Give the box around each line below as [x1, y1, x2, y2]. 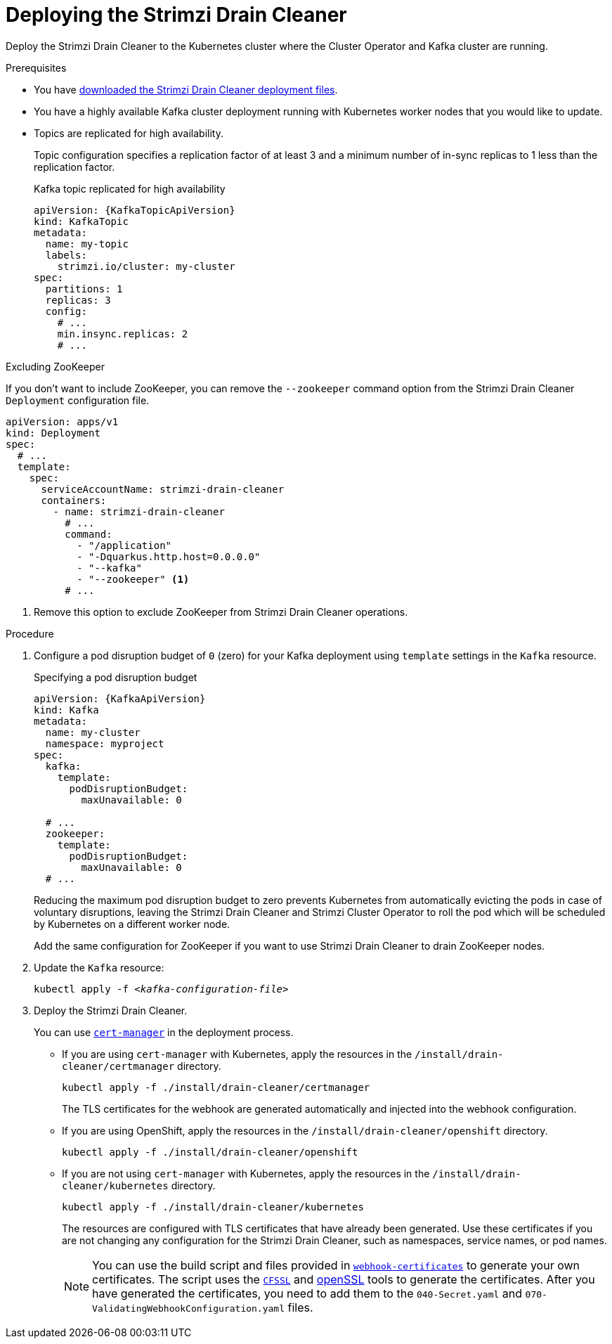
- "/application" [77, 539, 172, 551]
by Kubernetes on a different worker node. [34, 917, 230, 930]
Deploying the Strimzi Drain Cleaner [6, 3, 347, 27]
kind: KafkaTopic [34, 215, 129, 227]
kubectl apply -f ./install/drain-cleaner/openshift [62, 1146, 358, 1158]
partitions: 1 [45, 283, 123, 295]
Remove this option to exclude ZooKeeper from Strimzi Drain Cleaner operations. [34, 605, 408, 618]
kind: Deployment [6, 427, 100, 439]
